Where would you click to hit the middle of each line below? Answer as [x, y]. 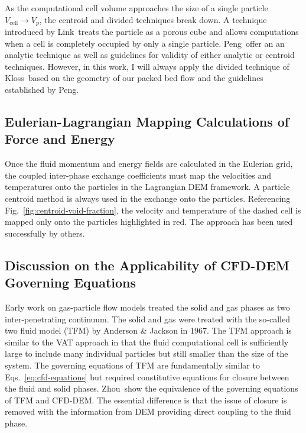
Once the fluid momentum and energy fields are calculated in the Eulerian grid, [149, 164]
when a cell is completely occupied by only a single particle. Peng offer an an [145, 43]
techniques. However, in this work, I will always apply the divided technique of [147, 66]
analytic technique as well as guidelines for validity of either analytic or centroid [150, 55]
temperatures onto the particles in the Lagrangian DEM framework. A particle [147, 187]
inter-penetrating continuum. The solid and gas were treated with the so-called [147, 319]
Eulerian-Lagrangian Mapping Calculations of [147, 121]
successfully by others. [45, 233]
